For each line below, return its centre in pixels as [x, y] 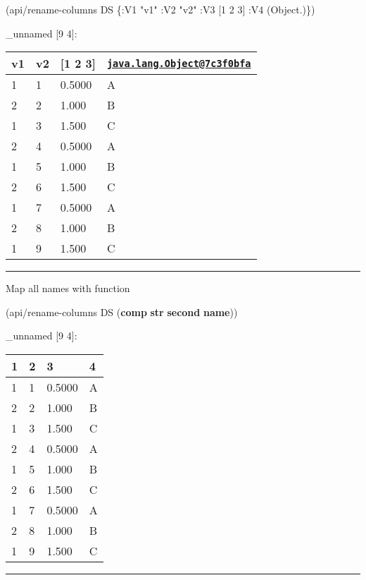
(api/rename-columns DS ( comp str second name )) [122, 312]
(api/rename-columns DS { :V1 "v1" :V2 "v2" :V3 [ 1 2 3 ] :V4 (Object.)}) [160, 9]
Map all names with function [68, 288]
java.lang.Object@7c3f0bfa [179, 63]
